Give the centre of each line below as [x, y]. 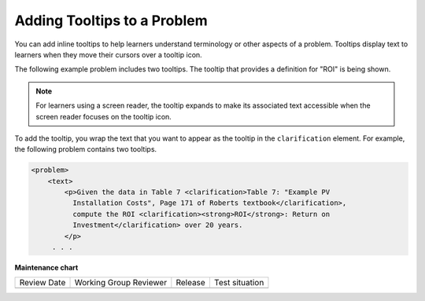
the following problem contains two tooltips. [86, 149]
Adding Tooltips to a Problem [111, 20]
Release [191, 283]
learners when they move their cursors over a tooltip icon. [108, 54]
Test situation [239, 283]
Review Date [42, 283]
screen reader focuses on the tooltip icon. [104, 116]
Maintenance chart [46, 267]
